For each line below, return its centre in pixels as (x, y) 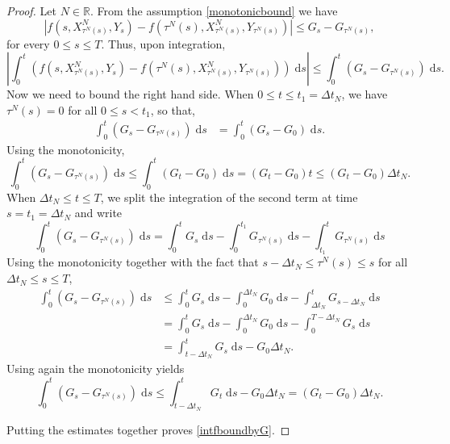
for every (28, 43)
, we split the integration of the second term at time (229, 197)
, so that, (173, 109)
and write (98, 213)
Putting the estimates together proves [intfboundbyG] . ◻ (148, 429)
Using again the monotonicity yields (96, 369)
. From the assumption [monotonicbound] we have (214, 10)
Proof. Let (31, 10)
